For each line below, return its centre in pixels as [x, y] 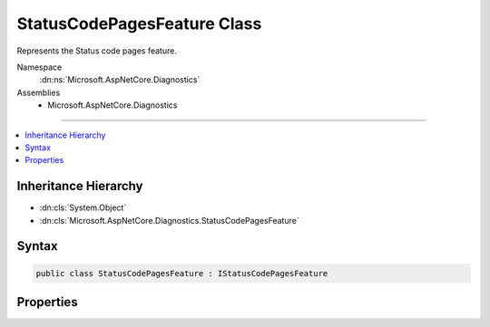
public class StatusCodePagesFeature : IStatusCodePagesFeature [182, 273]
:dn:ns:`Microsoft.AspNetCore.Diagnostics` [120, 80]
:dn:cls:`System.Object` [83, 207]
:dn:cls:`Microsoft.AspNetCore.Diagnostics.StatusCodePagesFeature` [169, 220]
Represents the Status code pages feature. [97, 51]
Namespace [39, 67]
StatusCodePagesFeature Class [139, 24]
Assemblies [39, 92]
